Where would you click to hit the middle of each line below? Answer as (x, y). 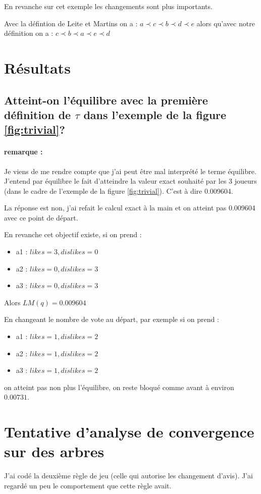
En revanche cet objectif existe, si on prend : (73, 234)
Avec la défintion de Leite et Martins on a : (71, 23)
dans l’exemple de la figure (155, 114)
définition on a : (29, 33)
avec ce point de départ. (41, 217)
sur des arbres (54, 451)
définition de (38, 114)
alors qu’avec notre (226, 23)
